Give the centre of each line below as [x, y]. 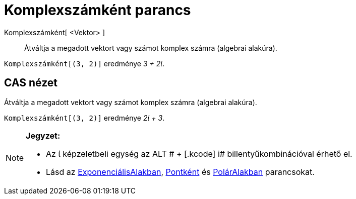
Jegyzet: [43, 135]
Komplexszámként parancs [98, 10]
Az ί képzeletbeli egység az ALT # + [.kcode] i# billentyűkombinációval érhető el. [199, 154]
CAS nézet [31, 83]
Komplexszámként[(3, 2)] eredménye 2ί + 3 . [84, 118]
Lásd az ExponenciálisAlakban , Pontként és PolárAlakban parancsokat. [180, 172]
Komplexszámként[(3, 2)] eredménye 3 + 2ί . [84, 63]
